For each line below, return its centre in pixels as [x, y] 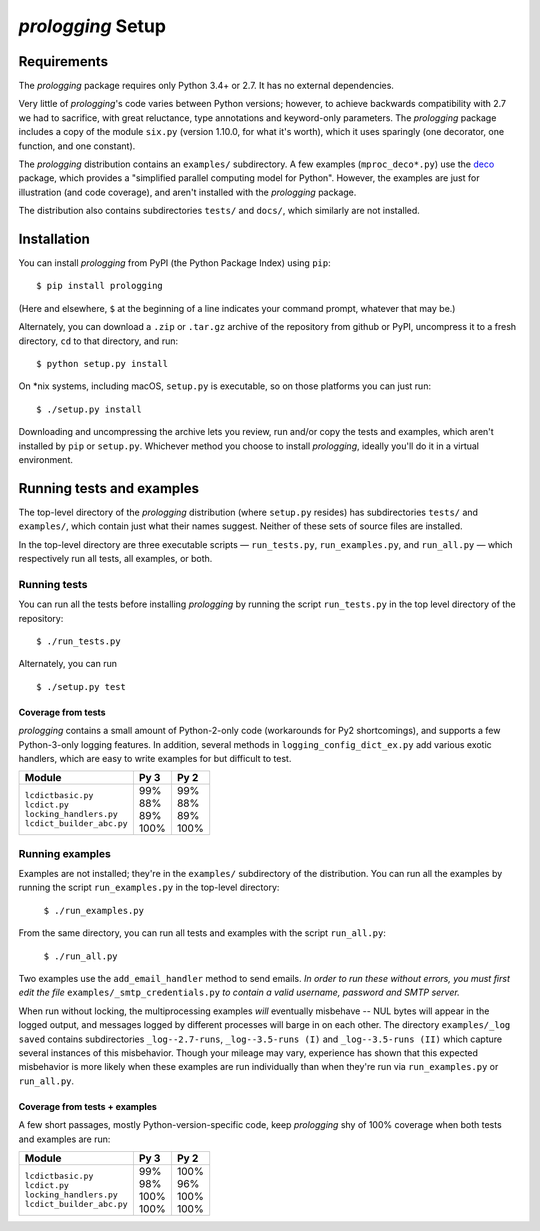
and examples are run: [64, 1139]
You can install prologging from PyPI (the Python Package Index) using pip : [174, 263]
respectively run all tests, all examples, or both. [115, 559]
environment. [46, 459]
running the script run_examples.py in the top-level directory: [149, 887]
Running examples [65, 853]
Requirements [63, 61]
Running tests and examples [109, 488]
